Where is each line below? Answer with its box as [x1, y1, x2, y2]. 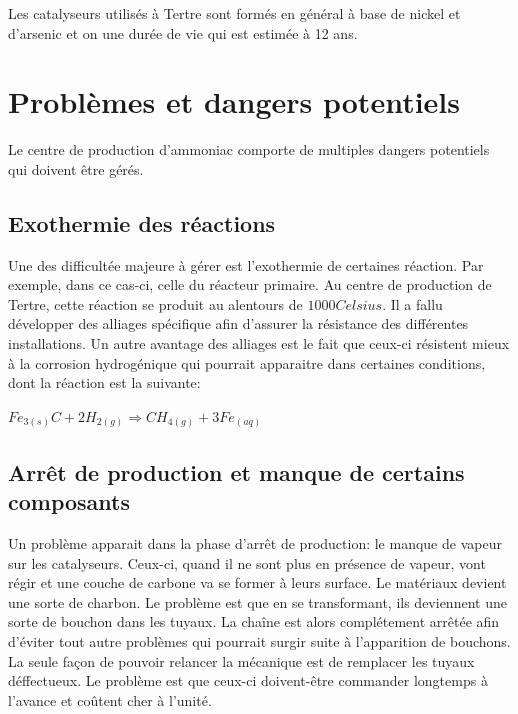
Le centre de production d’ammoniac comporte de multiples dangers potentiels [8, 139, 490, 160]
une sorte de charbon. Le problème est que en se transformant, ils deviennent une [8, 591, 507, 612]
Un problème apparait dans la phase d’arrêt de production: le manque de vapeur [8, 532, 502, 553]
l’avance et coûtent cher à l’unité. [8, 689, 212, 710]
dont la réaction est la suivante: [8, 372, 201, 393]
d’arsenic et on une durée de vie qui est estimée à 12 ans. [8, 22, 358, 43]
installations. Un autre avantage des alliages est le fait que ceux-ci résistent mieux [8, 333, 510, 354]
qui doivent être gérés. [8, 158, 144, 179]
